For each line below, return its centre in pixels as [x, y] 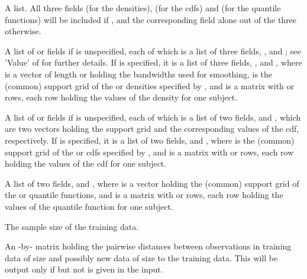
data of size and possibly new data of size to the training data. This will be [141, 257]
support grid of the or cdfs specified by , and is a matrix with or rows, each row [149, 152]
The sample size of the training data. [72, 226]
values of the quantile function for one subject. [89, 206]
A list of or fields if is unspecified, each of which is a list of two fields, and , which [153, 117]
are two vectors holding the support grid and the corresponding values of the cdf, [152, 129]
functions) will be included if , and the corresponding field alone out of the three [151, 19]
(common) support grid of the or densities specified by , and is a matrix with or [150, 85]
